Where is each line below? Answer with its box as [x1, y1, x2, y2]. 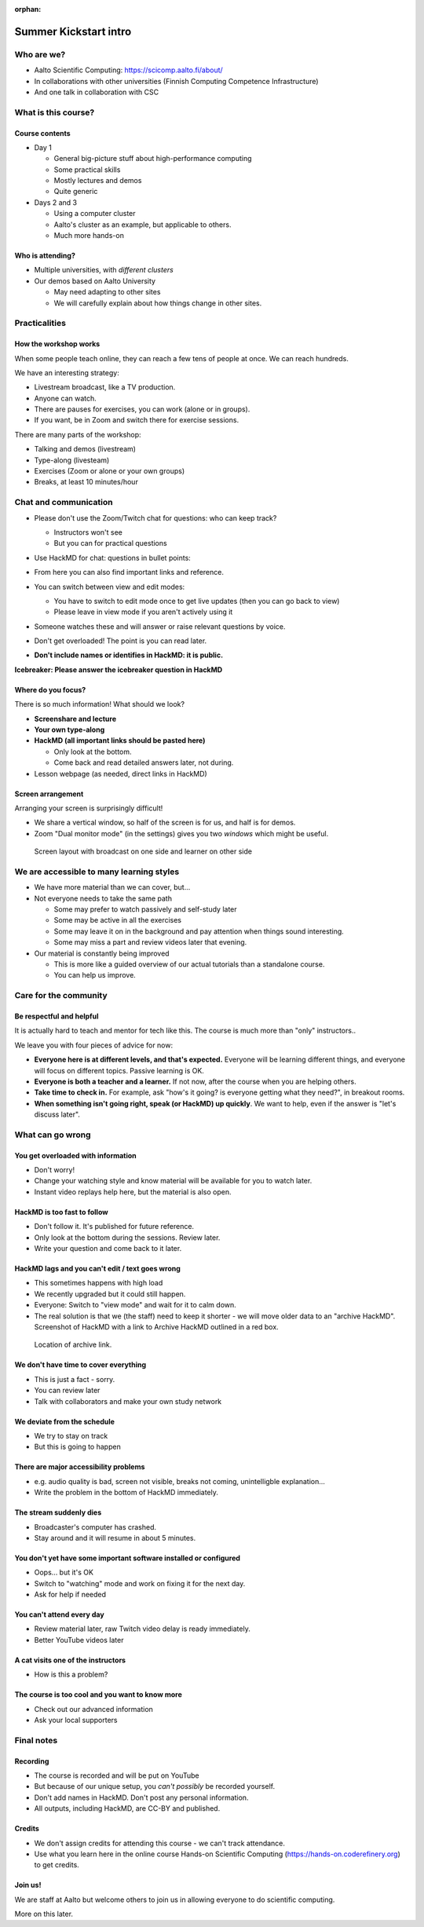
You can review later [34, 1386, 101, 1395]
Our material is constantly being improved [34, 949, 170, 958]
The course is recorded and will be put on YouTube [34, 1771, 199, 1780]
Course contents [14, 128, 71, 137]
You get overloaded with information [14, 1150, 137, 1160]
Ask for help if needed [34, 1590, 106, 1600]
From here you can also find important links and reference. [34, 568, 224, 577]
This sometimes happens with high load [34, 1278, 163, 1288]
